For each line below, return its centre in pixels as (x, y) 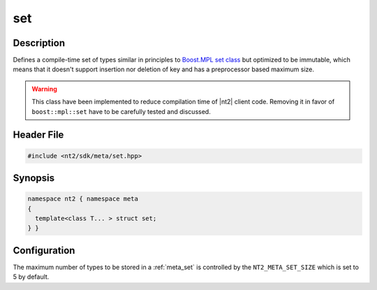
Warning (44, 89)
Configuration (44, 251)
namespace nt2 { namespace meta (83, 199)
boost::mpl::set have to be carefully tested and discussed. (121, 111)
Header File (38, 135)
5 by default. (31, 277)
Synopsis (34, 178)
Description (39, 43)
